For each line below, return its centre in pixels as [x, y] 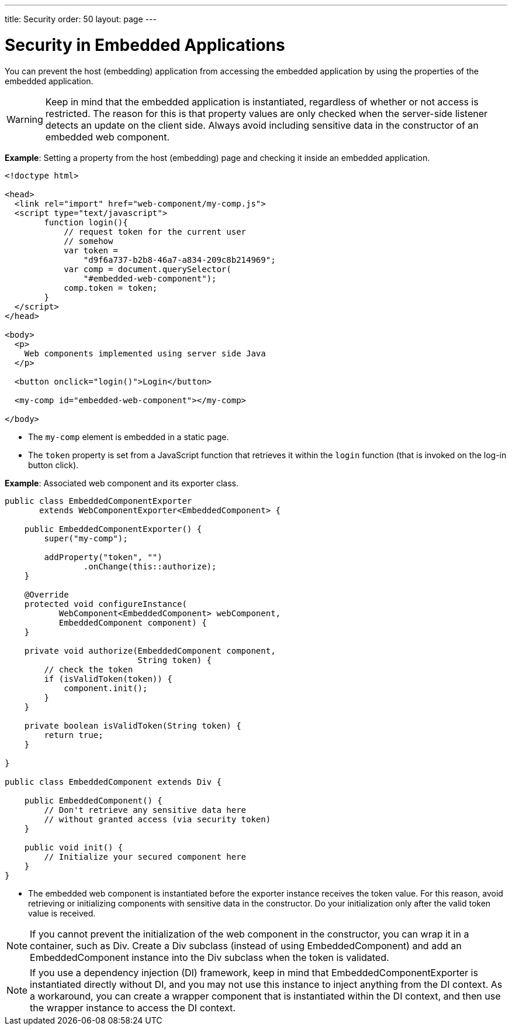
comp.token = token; [111, 288]
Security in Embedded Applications [145, 45]
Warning [25, 119]
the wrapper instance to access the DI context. [133, 1007]
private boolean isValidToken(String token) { [133, 725]
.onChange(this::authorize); [150, 566]
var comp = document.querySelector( [148, 269]
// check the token [89, 669]
